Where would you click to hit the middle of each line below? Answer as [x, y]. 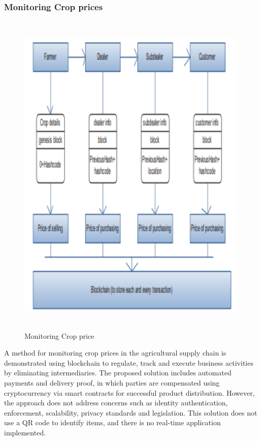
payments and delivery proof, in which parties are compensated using [112, 382]
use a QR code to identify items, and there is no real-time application [112, 422]
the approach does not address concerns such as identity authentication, [116, 403]
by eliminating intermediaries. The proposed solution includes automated [118, 373]
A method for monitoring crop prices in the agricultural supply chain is [115, 353]
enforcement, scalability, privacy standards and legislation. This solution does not [131, 412]
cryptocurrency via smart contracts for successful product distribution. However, [129, 392]
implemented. [25, 432]
